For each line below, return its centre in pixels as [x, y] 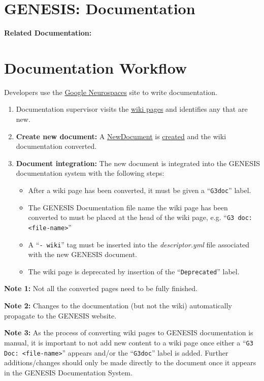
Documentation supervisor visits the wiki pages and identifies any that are [132, 109]
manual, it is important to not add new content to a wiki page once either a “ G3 [129, 342]
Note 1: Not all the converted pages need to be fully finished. [101, 288]
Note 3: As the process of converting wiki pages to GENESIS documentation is [129, 332]
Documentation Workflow [96, 67]
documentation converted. [56, 146]
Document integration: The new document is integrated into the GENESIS [138, 163]
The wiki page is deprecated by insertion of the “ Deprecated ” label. [134, 271]
